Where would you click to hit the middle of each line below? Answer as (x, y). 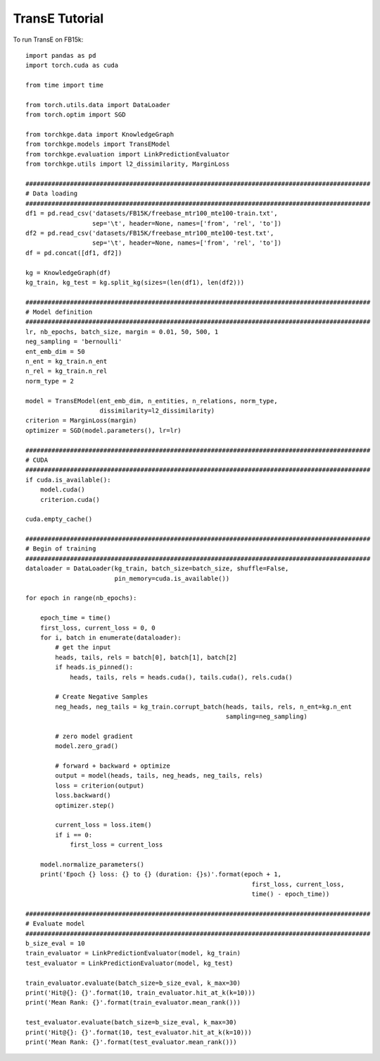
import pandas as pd (61, 55)
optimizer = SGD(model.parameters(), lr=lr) (104, 430)
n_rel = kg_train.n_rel (66, 371)
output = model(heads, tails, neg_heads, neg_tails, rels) (159, 776)
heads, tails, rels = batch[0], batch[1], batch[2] (146, 657)
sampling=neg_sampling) (266, 717)
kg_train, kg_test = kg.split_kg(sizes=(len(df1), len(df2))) (135, 282)
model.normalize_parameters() (92, 864)
